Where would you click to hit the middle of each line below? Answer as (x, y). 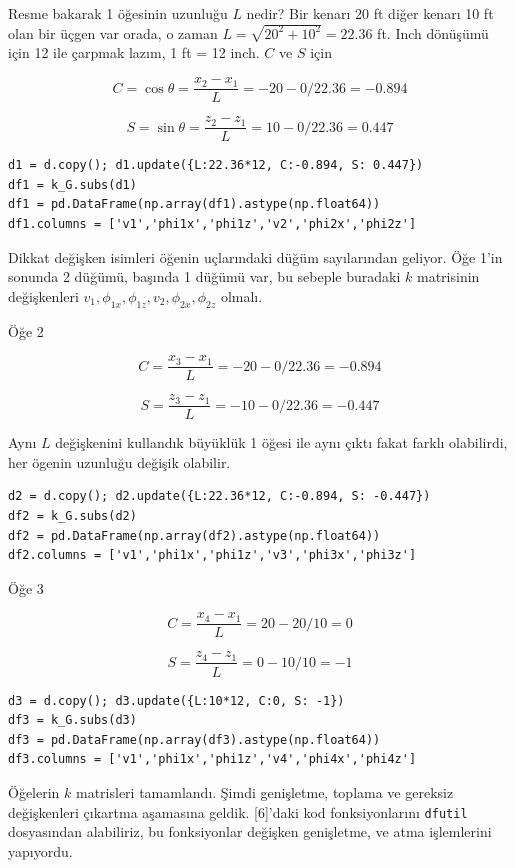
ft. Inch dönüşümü (433, 32)
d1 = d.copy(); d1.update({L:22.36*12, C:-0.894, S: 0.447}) (216, 165)
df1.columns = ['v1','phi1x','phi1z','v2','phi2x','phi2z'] (212, 223)
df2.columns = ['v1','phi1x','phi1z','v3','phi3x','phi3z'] (212, 555)
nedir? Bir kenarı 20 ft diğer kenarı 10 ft (370, 13)
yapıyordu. (40, 850)
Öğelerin (34, 791)
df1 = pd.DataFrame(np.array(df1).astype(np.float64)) (194, 204)
